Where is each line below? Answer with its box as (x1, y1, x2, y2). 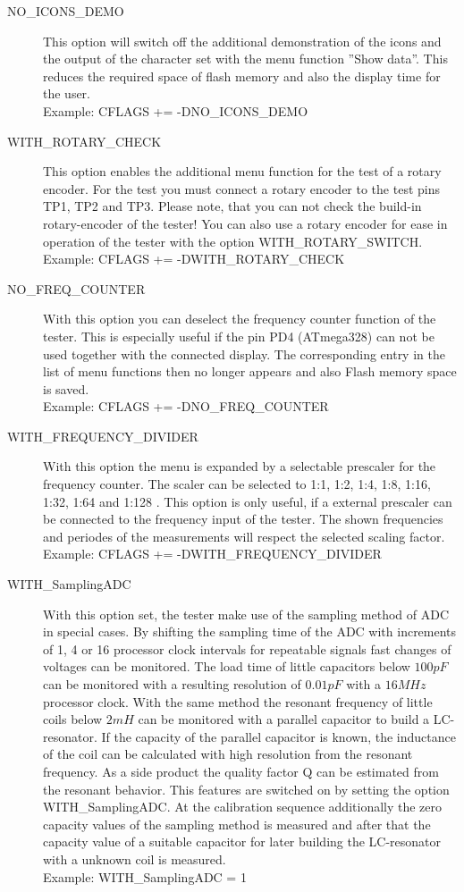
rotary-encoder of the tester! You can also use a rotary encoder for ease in (43, 214, 448, 232)
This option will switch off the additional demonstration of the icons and (43, 31, 442, 50)
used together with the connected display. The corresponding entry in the (43, 344, 445, 363)
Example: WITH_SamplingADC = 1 (43, 867, 247, 886)
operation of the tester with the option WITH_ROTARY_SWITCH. (43, 231, 423, 250)
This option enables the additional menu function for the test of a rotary (43, 162, 442, 181)
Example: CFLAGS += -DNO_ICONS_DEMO (43, 101, 308, 120)
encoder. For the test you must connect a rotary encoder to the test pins (43, 179, 440, 198)
